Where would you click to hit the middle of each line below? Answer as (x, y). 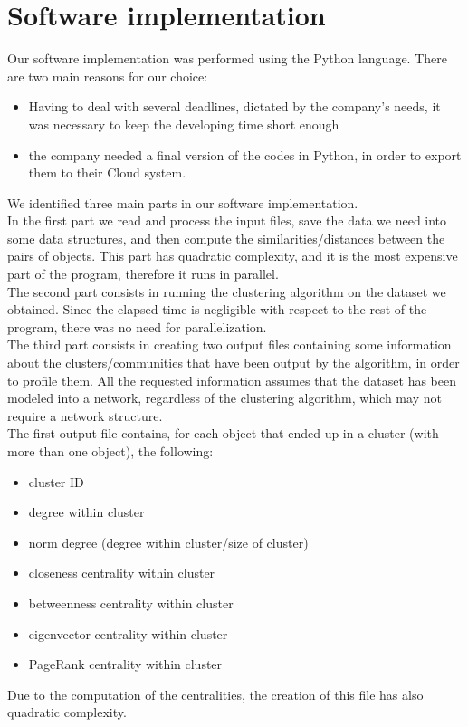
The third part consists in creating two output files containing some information (229, 344)
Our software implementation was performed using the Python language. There (227, 58)
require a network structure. (85, 415)
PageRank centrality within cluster (125, 664)
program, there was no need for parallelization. (137, 326)
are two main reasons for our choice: (108, 76)
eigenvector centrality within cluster (128, 633)
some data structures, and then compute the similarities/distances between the (226, 238)
